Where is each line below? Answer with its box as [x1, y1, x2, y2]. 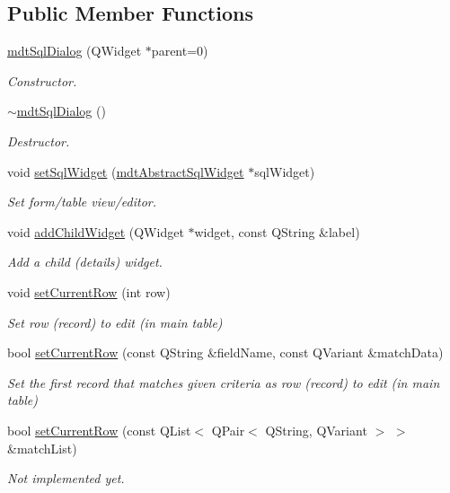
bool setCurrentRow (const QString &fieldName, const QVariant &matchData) [7, 343, 444, 362]
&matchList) [7, 438, 77, 457]
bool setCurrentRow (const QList [7, 420, 191, 439]
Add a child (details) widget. [7, 252, 163, 271]
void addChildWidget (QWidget [7, 222, 184, 241]
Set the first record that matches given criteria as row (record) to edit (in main [7, 373, 440, 392]
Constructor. [7, 71, 77, 90]
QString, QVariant [265, 420, 367, 439]
